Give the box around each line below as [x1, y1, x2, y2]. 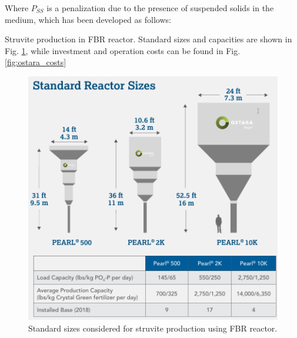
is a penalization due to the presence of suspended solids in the [46, 2, 274, 14]
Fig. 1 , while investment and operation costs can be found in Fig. [5, 44, 241, 56]
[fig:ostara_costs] [5, 56, 66, 68]
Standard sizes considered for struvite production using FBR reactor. [28, 322, 278, 334]
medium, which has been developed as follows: [5, 13, 171, 25]
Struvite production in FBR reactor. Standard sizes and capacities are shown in [5, 33, 292, 45]
